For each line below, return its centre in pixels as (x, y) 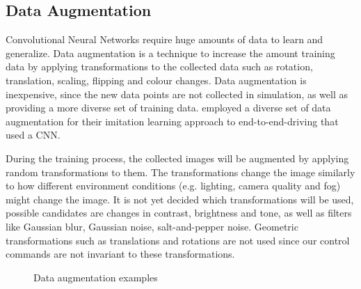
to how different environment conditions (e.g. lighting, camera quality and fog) (173, 186)
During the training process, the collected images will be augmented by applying (177, 158)
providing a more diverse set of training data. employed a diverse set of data (168, 108)
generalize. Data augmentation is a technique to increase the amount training (170, 53)
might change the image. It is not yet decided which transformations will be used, (180, 199)
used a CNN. (33, 135)
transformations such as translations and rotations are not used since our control (178, 240)
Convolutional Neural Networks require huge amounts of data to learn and (165, 39)
